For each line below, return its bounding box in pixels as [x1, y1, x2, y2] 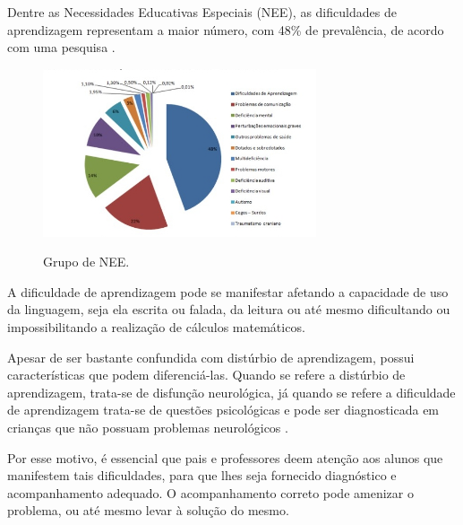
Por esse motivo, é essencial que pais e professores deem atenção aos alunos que [7, 448, 443, 467]
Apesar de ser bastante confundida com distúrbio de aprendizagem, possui [7, 347, 415, 366]
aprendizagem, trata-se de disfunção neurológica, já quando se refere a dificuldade [7, 382, 456, 401]
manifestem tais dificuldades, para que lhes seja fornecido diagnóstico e [7, 466, 397, 485]
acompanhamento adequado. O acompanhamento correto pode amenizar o [7, 483, 414, 502]
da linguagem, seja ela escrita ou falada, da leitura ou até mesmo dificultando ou [7, 300, 450, 319]
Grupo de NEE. [43, 252, 130, 271]
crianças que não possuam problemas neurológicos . [7, 417, 288, 436]
